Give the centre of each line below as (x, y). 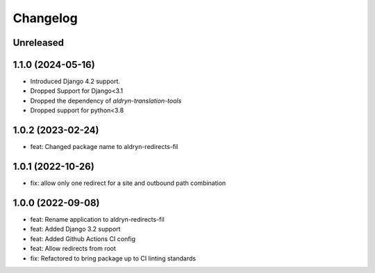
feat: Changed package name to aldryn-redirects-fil (104, 147)
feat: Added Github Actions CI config (83, 238)
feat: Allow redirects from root (73, 249)
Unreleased (39, 43)
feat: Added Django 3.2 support (75, 229)
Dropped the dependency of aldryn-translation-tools (106, 100)
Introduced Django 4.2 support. (75, 81)
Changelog (45, 18)
